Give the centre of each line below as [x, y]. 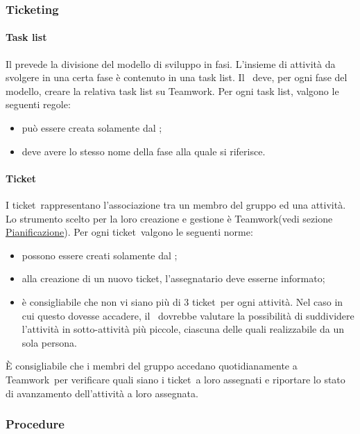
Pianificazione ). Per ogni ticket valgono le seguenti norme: [129, 232]
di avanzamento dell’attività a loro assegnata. [102, 393]
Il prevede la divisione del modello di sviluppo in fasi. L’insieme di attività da [171, 63]
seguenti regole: [38, 104]
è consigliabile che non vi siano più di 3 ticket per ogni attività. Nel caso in [182, 301]
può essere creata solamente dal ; [92, 128]
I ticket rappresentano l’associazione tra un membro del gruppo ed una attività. [176, 205]
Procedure [35, 424]
